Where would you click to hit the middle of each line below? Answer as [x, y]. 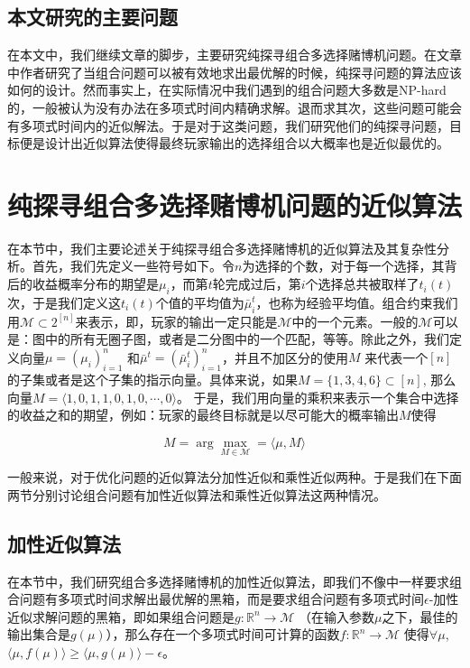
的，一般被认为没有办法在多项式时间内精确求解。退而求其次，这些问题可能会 [235, 107]
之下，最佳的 [420, 616]
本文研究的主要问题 [92, 17]
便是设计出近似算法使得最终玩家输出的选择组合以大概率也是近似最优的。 [234, 143]
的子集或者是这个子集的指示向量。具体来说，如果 [152, 380]
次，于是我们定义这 [64, 302]
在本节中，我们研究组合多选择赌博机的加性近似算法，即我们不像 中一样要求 [228, 581]
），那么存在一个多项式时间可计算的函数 [223, 634]
